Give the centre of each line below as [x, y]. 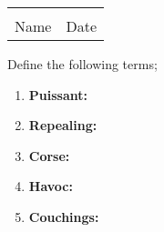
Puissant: [58, 94]
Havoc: [51, 186]
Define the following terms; [82, 64]
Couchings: [64, 216]
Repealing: [63, 125]
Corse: [49, 155]
